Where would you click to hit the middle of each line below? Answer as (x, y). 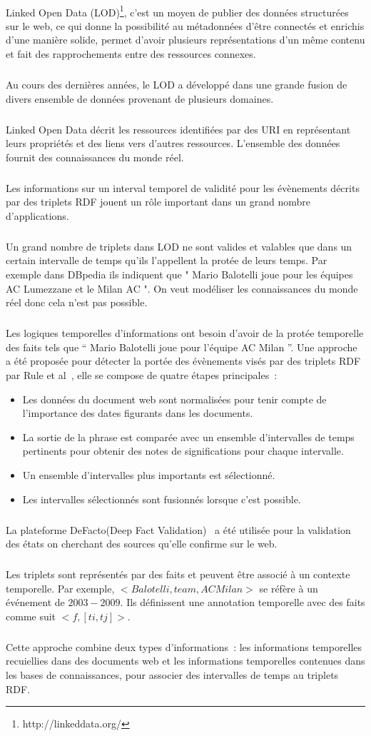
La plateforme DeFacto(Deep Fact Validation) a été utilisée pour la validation (178, 529)
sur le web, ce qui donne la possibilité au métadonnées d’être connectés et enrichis (185, 25)
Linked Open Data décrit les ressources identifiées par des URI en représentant (178, 129)
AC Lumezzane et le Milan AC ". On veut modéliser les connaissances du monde (182, 288)
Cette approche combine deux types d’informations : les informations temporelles (184, 646)
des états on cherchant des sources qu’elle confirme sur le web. (142, 544)
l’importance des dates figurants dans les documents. (138, 413)
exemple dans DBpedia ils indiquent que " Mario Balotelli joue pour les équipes (179, 274)
